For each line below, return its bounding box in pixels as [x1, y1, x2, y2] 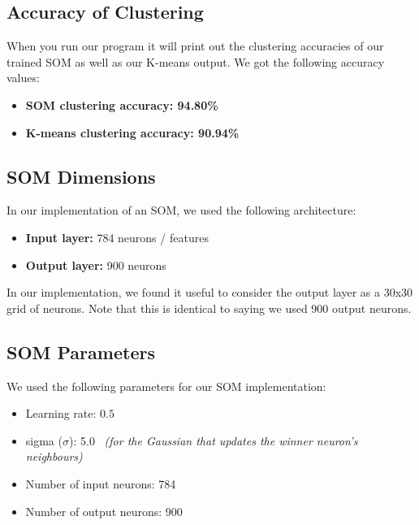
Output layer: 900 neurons [25, 256, 166, 273]
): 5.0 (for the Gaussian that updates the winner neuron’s [68, 432, 358, 449]
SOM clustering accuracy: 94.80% [25, 96, 218, 113]
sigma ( [25, 432, 63, 449]
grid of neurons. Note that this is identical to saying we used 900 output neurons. [6, 299, 412, 316]
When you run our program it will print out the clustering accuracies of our [6, 37, 384, 54]
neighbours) [25, 448, 83, 465]
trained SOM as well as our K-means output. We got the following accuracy [6, 53, 385, 70]
